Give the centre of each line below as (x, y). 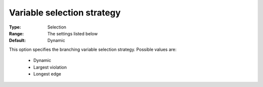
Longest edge (47, 74)
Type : (15, 27)
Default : (18, 41)
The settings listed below (73, 33)
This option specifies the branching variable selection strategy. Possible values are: (93, 49)
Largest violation (50, 67)
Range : (16, 33)
